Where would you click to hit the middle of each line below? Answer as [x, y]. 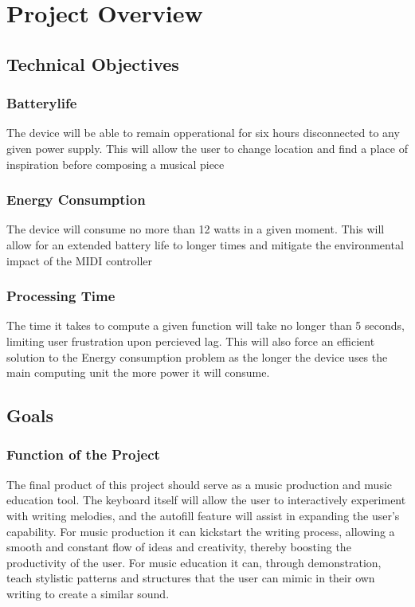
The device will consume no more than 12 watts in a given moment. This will [196, 229]
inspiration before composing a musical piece [115, 164]
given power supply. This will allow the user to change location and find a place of [207, 148]
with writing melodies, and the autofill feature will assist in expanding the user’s [203, 515]
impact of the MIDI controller [80, 260]
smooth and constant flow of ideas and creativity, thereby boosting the [179, 547]
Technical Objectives [93, 63]
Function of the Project [83, 454]
